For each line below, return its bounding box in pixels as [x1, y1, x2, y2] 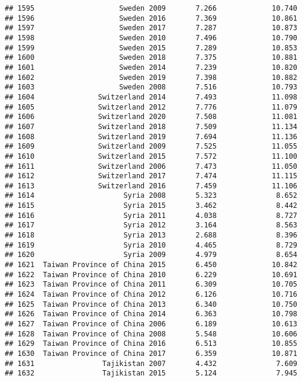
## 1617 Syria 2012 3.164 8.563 [5, 221, 297, 230]
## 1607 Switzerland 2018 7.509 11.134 [5, 122, 297, 131]
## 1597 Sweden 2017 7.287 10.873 [5, 24, 297, 33]
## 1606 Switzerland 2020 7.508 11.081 [5, 113, 297, 121]
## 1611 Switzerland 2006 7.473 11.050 [5, 162, 297, 171]
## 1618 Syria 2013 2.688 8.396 [5, 231, 297, 240]
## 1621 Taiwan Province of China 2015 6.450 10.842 [5, 261, 297, 269]
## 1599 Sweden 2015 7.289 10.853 [5, 43, 297, 52]
